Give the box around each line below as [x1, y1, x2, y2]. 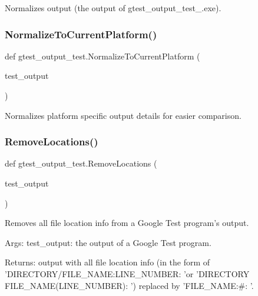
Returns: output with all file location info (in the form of [5, 256, 210, 268]
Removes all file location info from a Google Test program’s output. [5, 217, 249, 229]
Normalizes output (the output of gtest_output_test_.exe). [5, 2, 221, 14]
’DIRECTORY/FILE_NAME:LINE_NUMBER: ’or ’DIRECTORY [5, 267, 250, 280]
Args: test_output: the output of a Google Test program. [5, 236, 211, 248]
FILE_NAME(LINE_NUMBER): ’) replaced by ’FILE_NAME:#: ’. [5, 279, 254, 291]
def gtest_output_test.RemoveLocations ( [5, 157, 157, 169]
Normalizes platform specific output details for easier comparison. [5, 109, 242, 121]
